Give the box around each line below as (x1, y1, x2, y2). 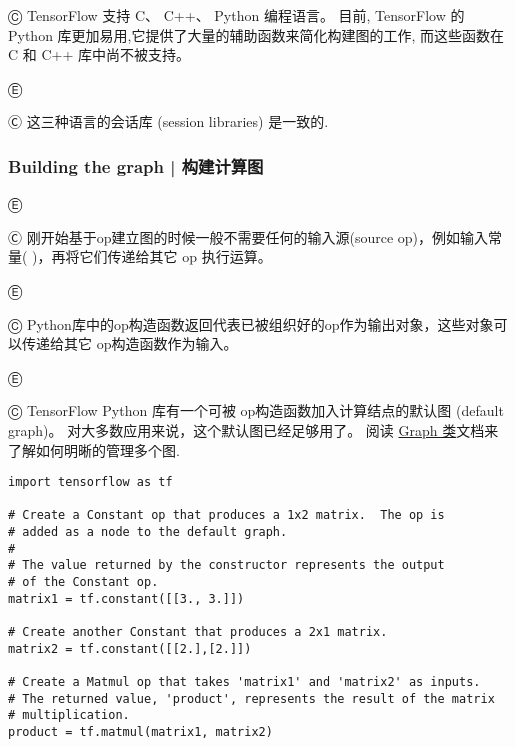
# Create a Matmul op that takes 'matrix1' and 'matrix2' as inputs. (8, 675, 481, 689)
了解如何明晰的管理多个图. (8, 439, 180, 460)
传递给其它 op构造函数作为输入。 (21, 333, 238, 354)
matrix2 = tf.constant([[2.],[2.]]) (8, 641, 252, 656)
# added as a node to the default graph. (8, 525, 288, 540)
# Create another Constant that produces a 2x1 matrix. (8, 625, 388, 640)
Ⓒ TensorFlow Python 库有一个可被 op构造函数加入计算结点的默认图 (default (8, 400, 504, 421)
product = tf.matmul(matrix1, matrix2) (8, 724, 273, 739)
